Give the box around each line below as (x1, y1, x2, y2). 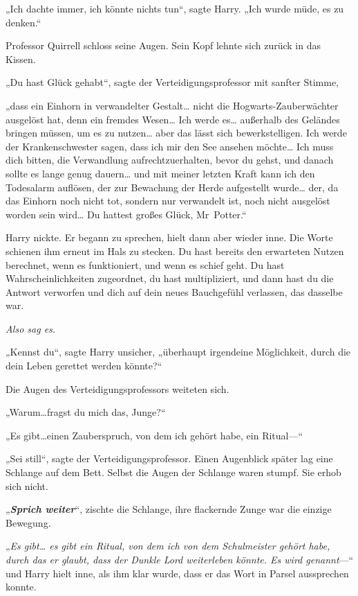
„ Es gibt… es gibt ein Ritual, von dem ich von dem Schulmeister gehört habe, (6, 538, 330, 553)
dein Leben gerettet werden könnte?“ (6, 358, 162, 373)
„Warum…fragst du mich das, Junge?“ (6, 405, 166, 419)
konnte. (6, 579, 37, 594)
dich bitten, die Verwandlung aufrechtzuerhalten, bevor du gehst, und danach (6, 152, 334, 167)
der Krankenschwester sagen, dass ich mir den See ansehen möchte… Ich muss (6, 139, 334, 153)
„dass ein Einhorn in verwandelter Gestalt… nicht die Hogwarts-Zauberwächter (6, 98, 339, 112)
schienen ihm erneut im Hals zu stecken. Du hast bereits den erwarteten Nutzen (6, 243, 344, 258)
